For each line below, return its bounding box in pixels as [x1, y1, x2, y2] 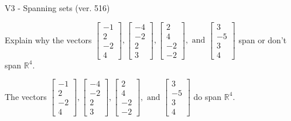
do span [193, 90, 222, 102]
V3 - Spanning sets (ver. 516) [5, 2, 110, 13]
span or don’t [238, 33, 287, 46]
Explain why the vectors [5, 33, 92, 46]
